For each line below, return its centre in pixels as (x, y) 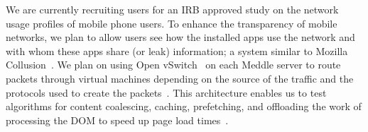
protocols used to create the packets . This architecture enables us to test (166, 92)
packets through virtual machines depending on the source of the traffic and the (180, 78)
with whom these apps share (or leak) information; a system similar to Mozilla (177, 50)
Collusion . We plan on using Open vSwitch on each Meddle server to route (173, 65)
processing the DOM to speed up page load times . (117, 120)
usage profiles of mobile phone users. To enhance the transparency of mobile (172, 23)
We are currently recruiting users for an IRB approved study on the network (172, 9)
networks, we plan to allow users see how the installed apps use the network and (180, 37)
